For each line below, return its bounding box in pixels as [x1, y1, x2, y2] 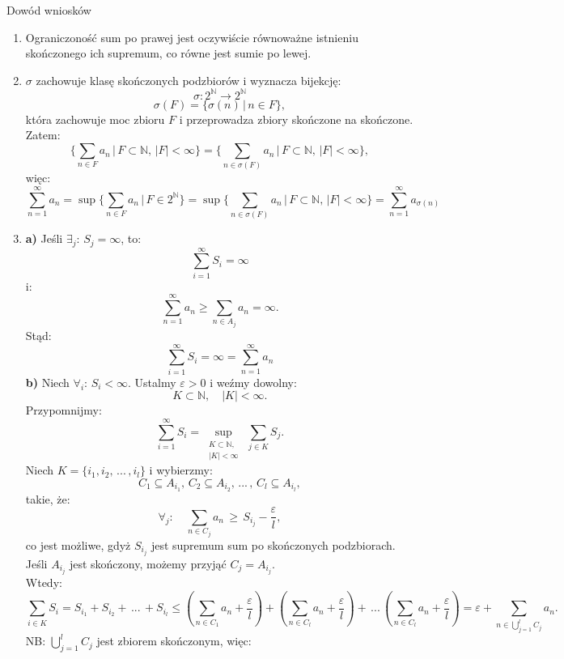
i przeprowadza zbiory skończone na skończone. [179, 110, 413, 127]
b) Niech [25, 373, 70, 390]
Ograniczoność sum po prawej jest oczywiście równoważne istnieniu [25, 28, 358, 45]
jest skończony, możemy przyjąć [69, 555, 227, 572]
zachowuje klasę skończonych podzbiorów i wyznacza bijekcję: [36, 71, 341, 88]
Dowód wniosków [6, 2, 91, 18]
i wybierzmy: [149, 461, 213, 478]
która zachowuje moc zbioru [25, 110, 165, 127]
